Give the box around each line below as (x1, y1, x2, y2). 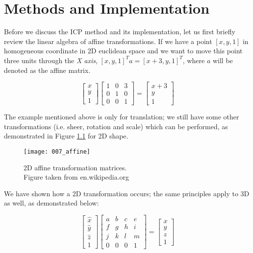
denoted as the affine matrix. (4, 65, 91, 75)
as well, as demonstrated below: (4, 198, 99, 208)
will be (212, 55, 233, 65)
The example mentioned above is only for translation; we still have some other (4, 112, 239, 122)
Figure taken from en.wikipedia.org (24, 172, 129, 182)
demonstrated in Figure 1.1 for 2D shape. (4, 131, 128, 141)
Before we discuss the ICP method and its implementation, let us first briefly (4, 26, 235, 37)
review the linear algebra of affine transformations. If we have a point (4, 36, 212, 46)
